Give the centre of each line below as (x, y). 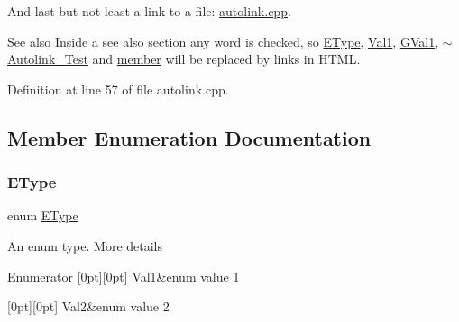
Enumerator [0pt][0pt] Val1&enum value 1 (124, 276)
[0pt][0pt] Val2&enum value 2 (88, 306)
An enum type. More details (85, 245)
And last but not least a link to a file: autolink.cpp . (149, 11)
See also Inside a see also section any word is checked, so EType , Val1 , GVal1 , (223, 41)
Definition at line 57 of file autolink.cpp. (118, 89)
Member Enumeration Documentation (189, 137)
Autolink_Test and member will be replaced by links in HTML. (184, 59)
